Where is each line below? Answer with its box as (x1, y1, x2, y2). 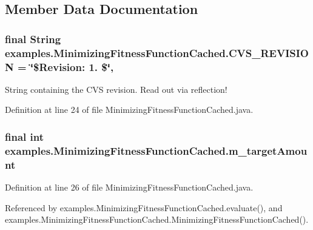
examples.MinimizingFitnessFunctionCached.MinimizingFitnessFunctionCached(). (5, 213, 309, 226)
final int (5, 129, 44, 144)
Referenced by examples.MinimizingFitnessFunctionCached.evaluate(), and (5, 201, 283, 214)
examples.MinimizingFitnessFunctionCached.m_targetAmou (5, 143, 308, 158)
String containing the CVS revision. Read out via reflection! (5, 83, 227, 95)
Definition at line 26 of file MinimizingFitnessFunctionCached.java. (5, 181, 254, 194)
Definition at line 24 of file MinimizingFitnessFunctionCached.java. (5, 103, 254, 116)
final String (5, 31, 61, 46)
